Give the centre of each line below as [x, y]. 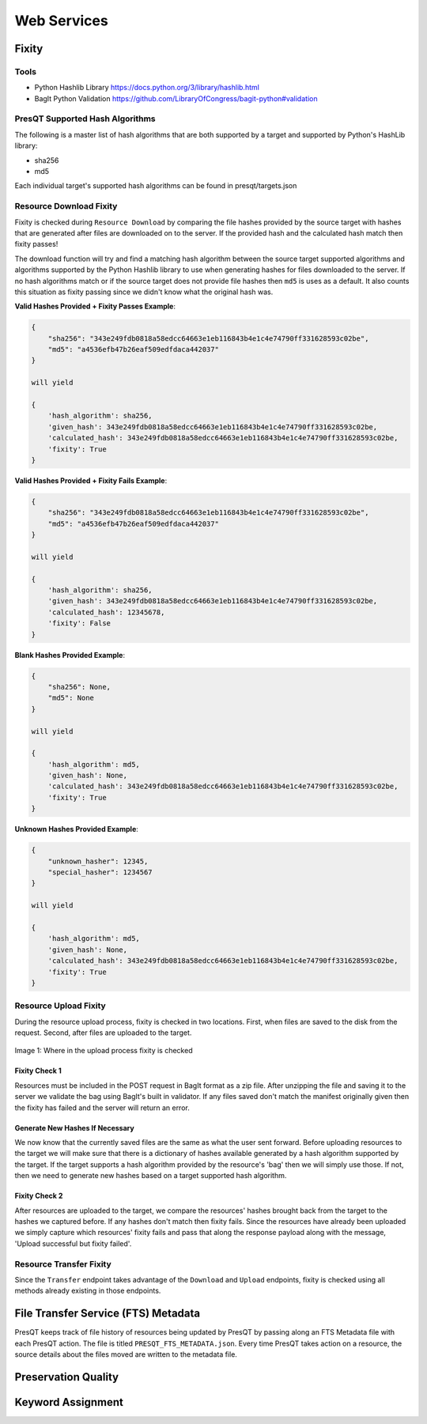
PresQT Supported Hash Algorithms [85, 119]
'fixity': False [79, 623]
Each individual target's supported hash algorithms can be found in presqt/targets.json [156, 186]
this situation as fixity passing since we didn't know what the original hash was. [144, 292]
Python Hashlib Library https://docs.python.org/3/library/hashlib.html [147, 88]
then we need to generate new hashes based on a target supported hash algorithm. [151, 1176]
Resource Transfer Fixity [63, 1263]
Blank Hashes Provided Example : [70, 655]
